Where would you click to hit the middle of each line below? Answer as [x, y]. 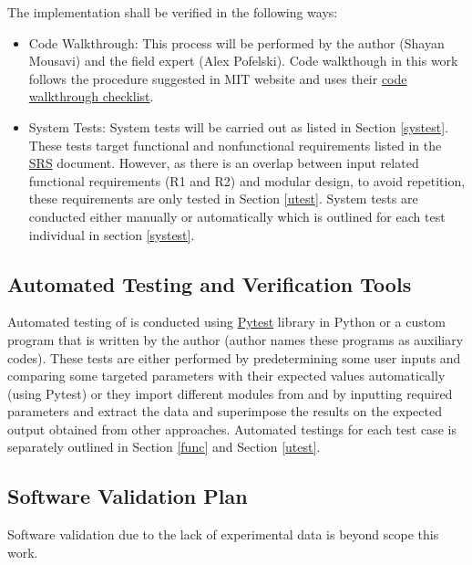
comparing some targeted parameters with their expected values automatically [226, 376]
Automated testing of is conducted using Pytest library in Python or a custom [226, 322]
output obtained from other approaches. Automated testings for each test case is [232, 429]
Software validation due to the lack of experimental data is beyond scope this [223, 534]
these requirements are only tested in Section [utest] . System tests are [223, 199]
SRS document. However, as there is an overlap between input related [224, 163]
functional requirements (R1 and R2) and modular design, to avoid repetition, [247, 180]
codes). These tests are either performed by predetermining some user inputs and [234, 357]
